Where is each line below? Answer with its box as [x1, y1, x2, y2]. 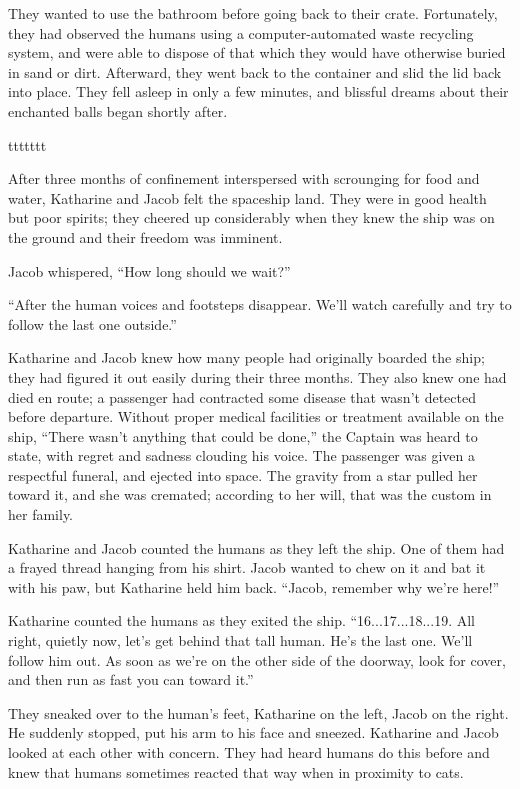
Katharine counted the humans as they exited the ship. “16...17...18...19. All [8, 610, 475, 631]
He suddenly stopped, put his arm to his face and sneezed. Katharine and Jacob [8, 722, 499, 743]
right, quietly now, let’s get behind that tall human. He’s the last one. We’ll [8, 630, 473, 651]
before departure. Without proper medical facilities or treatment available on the [8, 406, 504, 427]
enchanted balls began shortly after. [8, 100, 228, 121]
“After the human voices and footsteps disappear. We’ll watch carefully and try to [8, 294, 512, 315]
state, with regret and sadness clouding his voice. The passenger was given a [8, 445, 475, 466]
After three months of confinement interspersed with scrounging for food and [8, 168, 480, 189]
